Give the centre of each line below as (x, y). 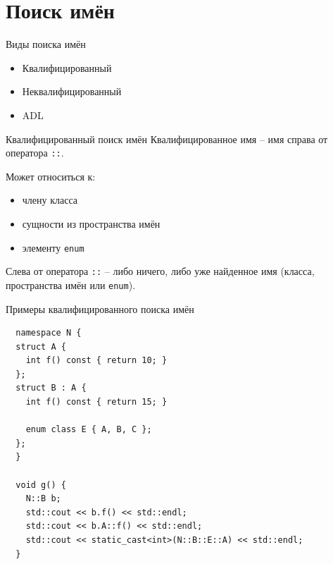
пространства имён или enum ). (71, 284)
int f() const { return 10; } (96, 361)
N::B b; (43, 499)
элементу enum (53, 247)
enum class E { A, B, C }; (89, 430)
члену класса (50, 200)
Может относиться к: (51, 176)
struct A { (41, 347)
